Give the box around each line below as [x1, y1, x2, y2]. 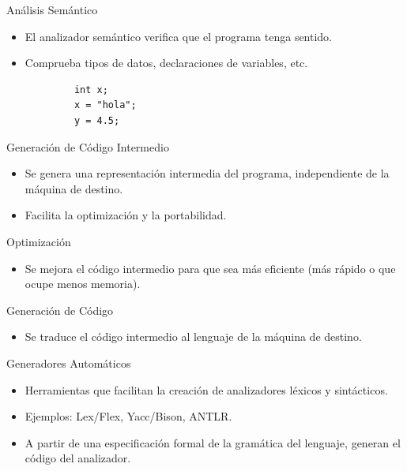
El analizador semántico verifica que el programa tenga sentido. [24, 28, 333, 44]
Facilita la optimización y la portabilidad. [24, 207, 227, 223]
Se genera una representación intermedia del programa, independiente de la [24, 165, 390, 181]
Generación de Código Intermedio [6, 138, 169, 155]
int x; [73, 84, 108, 95]
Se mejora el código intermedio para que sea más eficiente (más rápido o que [24, 260, 396, 276]
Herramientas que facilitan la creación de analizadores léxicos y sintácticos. [24, 381, 388, 398]
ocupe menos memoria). [24, 275, 141, 292]
